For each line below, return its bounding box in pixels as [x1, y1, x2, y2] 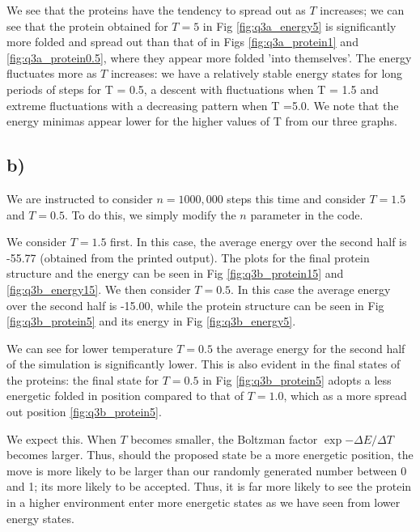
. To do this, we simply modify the [64, 206, 236, 223]
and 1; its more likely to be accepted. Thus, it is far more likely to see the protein [6, 478, 412, 495]
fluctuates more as [6, 65, 97, 82]
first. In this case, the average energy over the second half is [110, 233, 407, 250]
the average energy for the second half [216, 339, 405, 356]
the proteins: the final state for [6, 371, 159, 388]
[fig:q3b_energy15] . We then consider [6, 280, 191, 297]
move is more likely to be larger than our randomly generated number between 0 [6, 462, 407, 479]
